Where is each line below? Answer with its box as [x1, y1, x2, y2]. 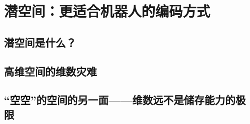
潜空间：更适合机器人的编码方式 [4, 1, 211, 21]
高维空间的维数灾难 [4, 63, 97, 78]
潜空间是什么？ [4, 34, 76, 50]
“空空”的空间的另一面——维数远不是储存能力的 [4, 92, 236, 107]
